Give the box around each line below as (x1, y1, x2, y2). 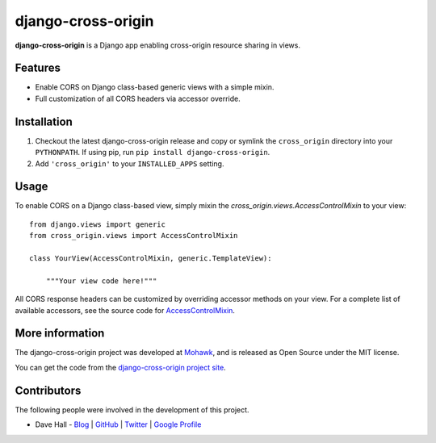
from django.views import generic (29, 219, 166, 229)
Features (15, 61, 61, 75)
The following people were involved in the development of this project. (15, 404, 249, 415)
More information (15, 327, 105, 341)
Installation (15, 115, 73, 128)
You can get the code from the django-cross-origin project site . (15, 362, 226, 372)
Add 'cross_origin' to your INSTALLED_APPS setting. (35, 158, 224, 169)
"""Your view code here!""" (45, 276, 157, 286)
